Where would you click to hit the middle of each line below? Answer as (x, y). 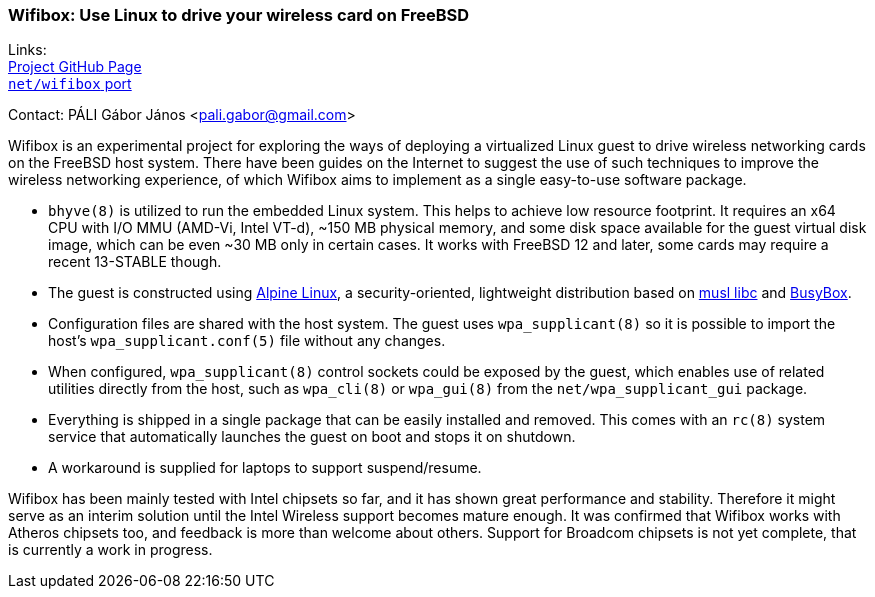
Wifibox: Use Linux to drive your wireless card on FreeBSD (239, 15)
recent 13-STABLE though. (135, 262)
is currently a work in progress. (110, 550)
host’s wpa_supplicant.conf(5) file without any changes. (247, 341)
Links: (27, 50)
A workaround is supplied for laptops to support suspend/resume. (265, 468)
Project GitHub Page (75, 67)
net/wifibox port (70, 84)
